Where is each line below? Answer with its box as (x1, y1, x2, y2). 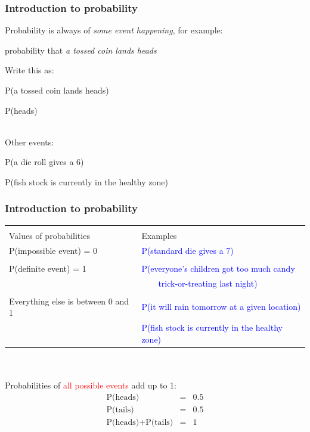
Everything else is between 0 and (9, 294, 129, 307)
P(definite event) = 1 (9, 262, 86, 274)
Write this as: (5, 64, 54, 76)
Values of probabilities (9, 229, 90, 241)
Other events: (5, 135, 54, 148)
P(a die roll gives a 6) (5, 156, 84, 168)
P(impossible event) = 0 (9, 244, 98, 256)
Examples (141, 229, 177, 241)
